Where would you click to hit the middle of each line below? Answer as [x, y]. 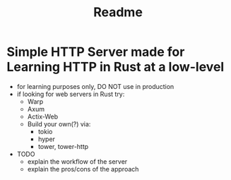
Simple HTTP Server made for [96, 52]
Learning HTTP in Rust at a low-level [115, 67]
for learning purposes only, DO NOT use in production [95, 86]
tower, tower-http [63, 146]
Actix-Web [43, 116]
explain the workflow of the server [77, 161]
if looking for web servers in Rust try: [71, 94]
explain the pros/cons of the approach [83, 169]
